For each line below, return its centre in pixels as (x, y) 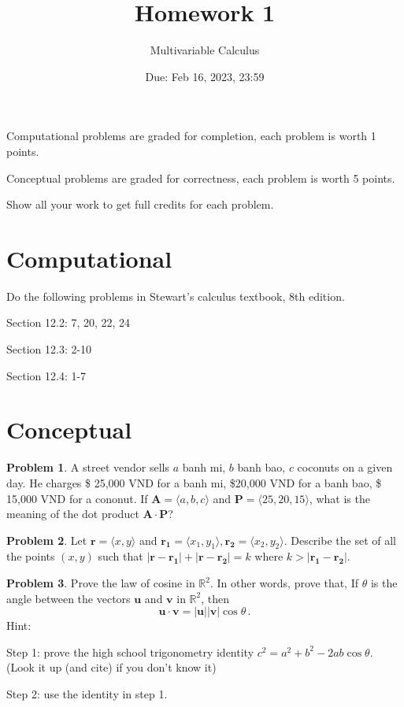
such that (120, 556)
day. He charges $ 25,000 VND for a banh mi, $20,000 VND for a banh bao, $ (194, 482)
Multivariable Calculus (205, 50)
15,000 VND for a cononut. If (77, 498)
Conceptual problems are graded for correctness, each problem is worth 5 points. (201, 178)
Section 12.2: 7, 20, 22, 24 (69, 322)
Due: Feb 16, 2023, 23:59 (205, 76)
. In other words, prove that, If (284, 583)
